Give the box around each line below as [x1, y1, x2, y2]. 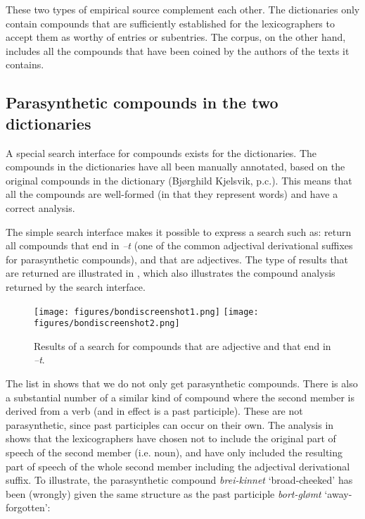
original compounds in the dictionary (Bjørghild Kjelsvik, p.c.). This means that [6, 173, 352, 187]
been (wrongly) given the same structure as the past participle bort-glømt [6, 486, 321, 501]
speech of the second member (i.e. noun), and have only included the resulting [6, 444, 343, 459]
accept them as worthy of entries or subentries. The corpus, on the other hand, [6, 30, 346, 44]
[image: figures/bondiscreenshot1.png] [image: [34, 306, 259, 317]
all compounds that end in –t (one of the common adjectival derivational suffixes [6, 238, 353, 253]
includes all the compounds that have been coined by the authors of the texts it [6, 43, 350, 58]
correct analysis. [6, 200, 75, 215]
